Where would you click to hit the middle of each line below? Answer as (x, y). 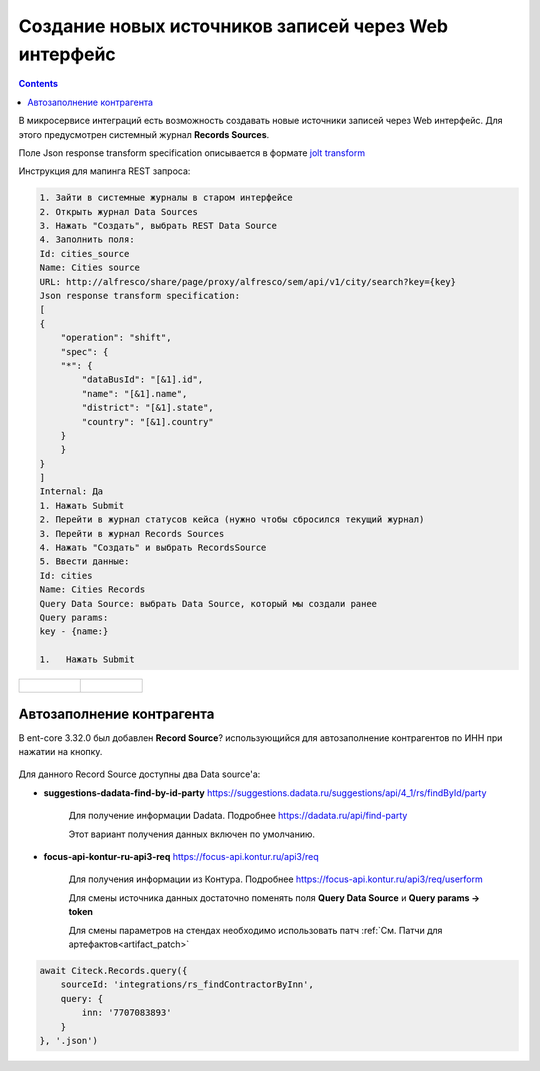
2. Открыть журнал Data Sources (119, 211)
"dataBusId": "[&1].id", (142, 379)
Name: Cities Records (92, 589)
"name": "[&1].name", (134, 393)
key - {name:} (74, 631)
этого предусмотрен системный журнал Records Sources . (144, 134)
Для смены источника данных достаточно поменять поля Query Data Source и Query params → (274, 897)
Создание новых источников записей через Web (233, 26)
